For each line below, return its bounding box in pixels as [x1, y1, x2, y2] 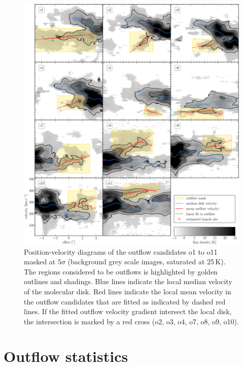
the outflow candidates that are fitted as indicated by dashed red [24, 296, 226, 307]
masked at [24, 256, 56, 267]
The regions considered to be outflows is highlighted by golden [24, 266, 218, 277]
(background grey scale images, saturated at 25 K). [67, 256, 226, 267]
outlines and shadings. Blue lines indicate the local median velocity [24, 276, 232, 287]
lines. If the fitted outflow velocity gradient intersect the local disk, [24, 306, 232, 317]
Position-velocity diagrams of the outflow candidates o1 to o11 [24, 246, 218, 257]
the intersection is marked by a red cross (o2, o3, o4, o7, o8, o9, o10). [24, 316, 239, 326]
